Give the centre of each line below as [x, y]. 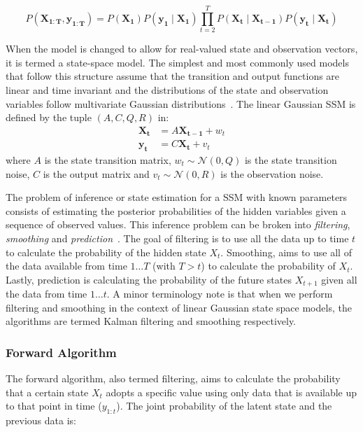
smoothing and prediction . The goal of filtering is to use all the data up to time [177, 238]
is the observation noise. [272, 173]
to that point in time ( [54, 406]
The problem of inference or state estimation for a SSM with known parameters [177, 197]
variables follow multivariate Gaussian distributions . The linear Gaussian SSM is [181, 103]
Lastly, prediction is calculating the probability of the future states [149, 279]
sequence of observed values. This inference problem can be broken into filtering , [178, 224]
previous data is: [41, 420]
